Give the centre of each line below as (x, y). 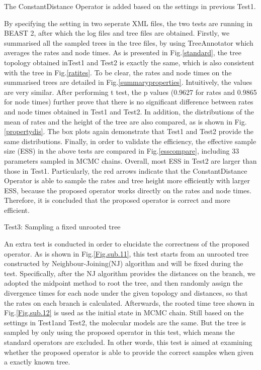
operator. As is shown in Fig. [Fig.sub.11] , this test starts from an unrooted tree (126, 253)
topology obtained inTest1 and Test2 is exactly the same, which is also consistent (129, 62)
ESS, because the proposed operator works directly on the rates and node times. (128, 190)
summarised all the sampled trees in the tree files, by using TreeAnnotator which (129, 42)
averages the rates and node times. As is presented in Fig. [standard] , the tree (123, 52)
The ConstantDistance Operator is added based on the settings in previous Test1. (130, 6)
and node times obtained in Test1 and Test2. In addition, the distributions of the (129, 111)
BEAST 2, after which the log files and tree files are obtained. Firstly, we (117, 33)
